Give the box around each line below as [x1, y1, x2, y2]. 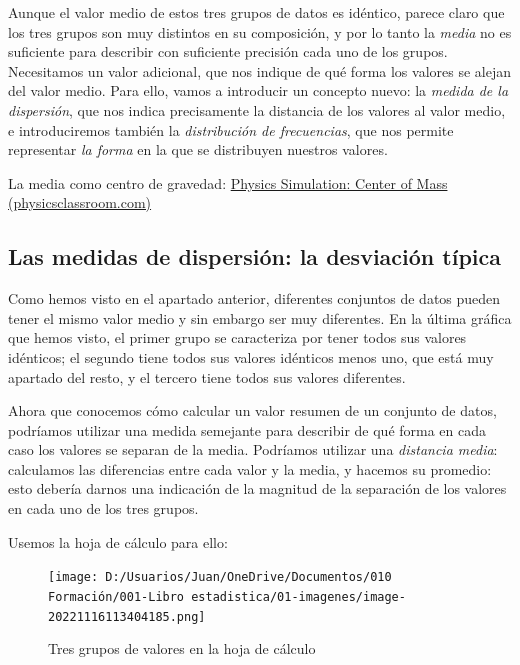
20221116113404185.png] [48, 609, 206, 624]
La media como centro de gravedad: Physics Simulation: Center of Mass [8, 172, 448, 193]
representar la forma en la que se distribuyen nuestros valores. [8, 139, 388, 160]
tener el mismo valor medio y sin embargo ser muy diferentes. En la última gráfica [8, 307, 512, 328]
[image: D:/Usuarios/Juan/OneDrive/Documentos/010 [48, 570, 392, 585]
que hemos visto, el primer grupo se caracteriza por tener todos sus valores [8, 327, 467, 348]
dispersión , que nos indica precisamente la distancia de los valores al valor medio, [8, 99, 506, 120]
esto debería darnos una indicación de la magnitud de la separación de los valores [8, 478, 507, 499]
